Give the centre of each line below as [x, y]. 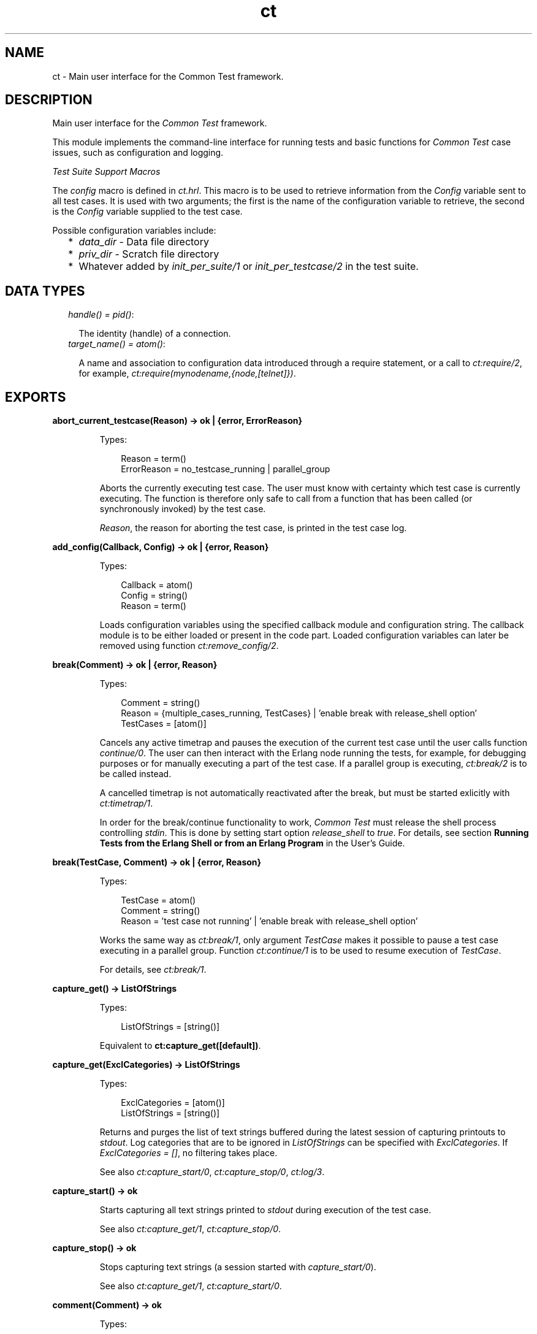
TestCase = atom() [158, 900]
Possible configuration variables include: [134, 231]
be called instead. [135, 774]
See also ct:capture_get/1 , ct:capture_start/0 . [191, 1286]
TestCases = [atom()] [164, 724]
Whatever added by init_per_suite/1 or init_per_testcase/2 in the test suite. [249, 266]
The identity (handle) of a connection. [155, 334]
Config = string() [154, 596]
